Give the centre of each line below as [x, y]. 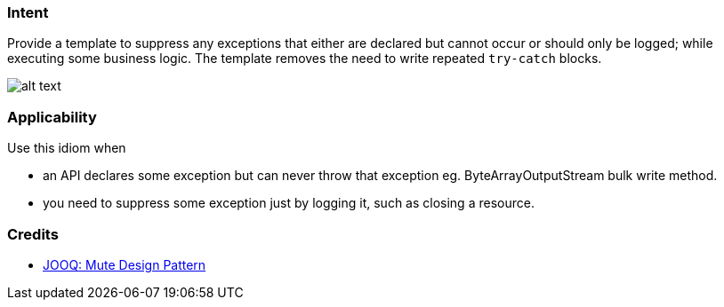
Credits [33, 234]
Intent [28, 12]
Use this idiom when [67, 148]
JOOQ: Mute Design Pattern [125, 264]
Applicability [52, 117]
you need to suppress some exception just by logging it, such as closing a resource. [289, 203]
